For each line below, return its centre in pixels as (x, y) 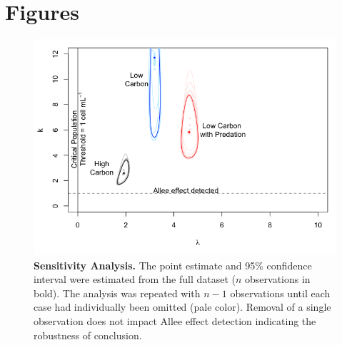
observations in (278, 279)
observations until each (280, 293)
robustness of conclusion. (88, 335)
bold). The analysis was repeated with (117, 293)
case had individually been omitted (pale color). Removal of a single (182, 307)
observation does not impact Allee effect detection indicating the (175, 320)
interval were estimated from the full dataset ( (135, 279)
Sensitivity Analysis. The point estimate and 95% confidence (173, 265)
